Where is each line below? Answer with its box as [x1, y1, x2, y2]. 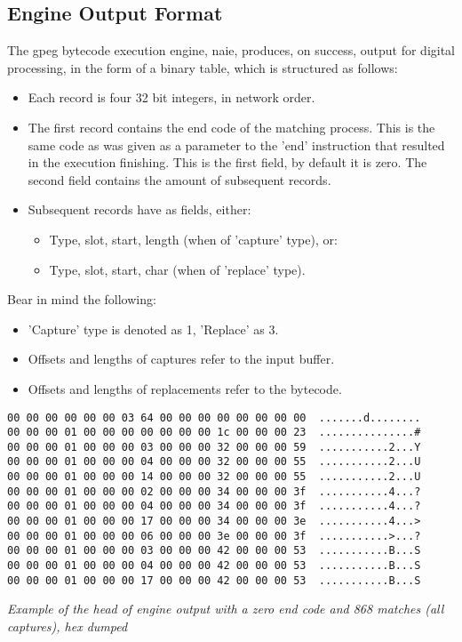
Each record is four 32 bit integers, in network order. [28, 88, 315, 107]
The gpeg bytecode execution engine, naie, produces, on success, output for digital [7, 41, 455, 60]
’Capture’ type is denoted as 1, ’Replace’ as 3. [28, 319, 279, 338]
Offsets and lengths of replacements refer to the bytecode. [28, 379, 342, 397]
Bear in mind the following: [7, 290, 156, 309]
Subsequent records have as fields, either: [28, 200, 251, 219]
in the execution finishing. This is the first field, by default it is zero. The [28, 153, 427, 172]
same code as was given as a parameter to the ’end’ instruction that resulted [28, 135, 445, 154]
